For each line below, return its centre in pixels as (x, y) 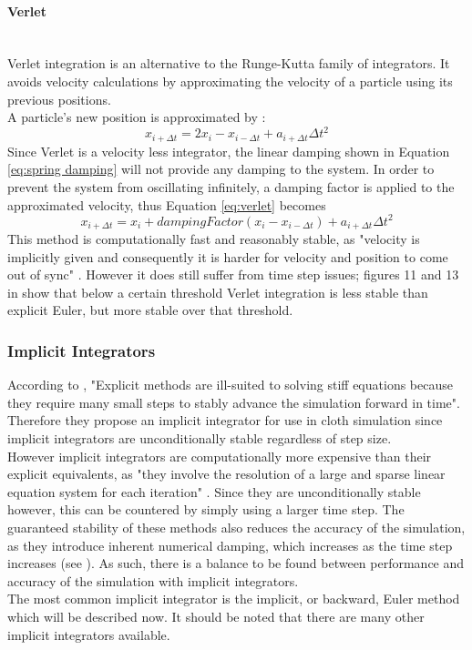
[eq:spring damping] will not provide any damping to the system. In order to (221, 169)
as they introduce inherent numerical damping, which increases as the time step (230, 545)
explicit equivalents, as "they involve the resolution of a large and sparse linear (226, 474)
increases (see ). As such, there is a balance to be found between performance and (236, 563)
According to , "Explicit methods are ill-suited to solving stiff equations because (230, 385)
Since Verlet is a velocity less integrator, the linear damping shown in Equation (229, 151)
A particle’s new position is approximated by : (137, 117)
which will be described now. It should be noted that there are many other (216, 616)
